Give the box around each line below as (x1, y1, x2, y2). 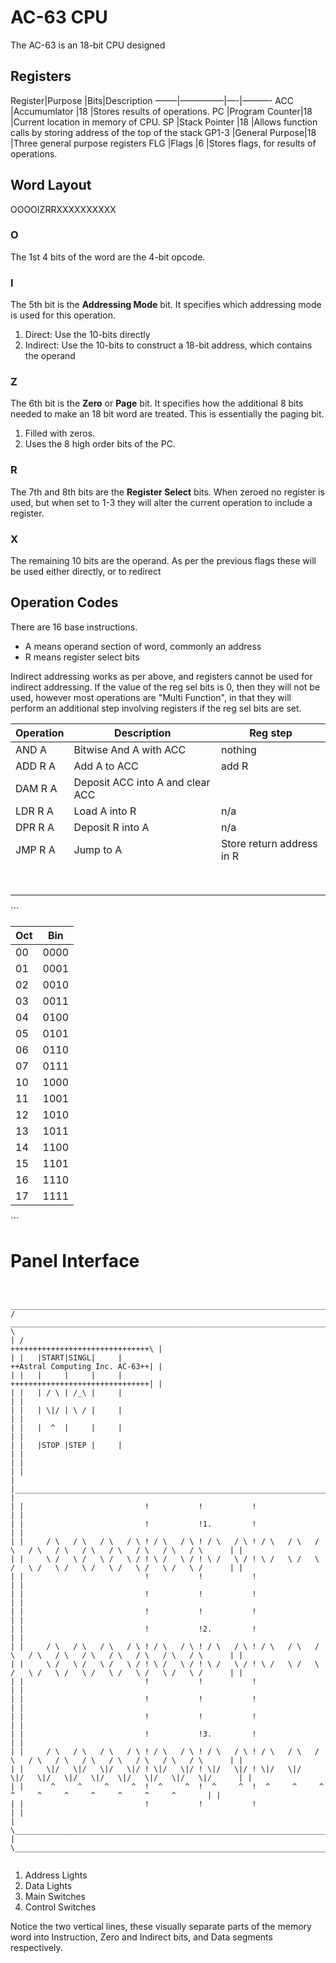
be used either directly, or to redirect (10, 566, 162, 578)
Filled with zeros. (24, 427, 96, 440)
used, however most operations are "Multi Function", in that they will (10, 691, 292, 703)
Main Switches (24, 1890, 87, 1902)
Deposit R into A (73, 820, 150, 834)
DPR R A (15, 820, 55, 834)
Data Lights (24, 1879, 73, 1891)
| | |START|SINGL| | (10, 1352, 123, 1363)
